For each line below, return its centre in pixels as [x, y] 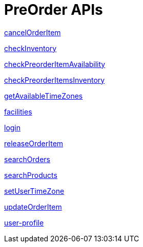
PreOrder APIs [54, 10]
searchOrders [27, 159]
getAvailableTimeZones [44, 96]
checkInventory [30, 48]
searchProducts [31, 175]
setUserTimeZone [34, 191]
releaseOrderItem [34, 143]
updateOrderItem [33, 207]
